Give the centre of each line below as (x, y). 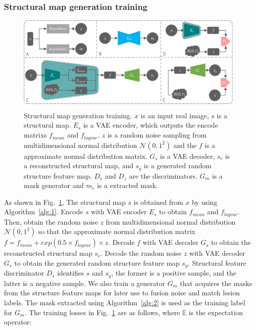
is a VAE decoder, (187, 156)
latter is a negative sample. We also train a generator (85, 283)
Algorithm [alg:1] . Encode (44, 212)
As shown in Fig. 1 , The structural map (65, 202)
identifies (71, 273)
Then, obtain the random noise (51, 221)
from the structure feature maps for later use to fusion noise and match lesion (122, 293)
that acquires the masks (216, 283)
